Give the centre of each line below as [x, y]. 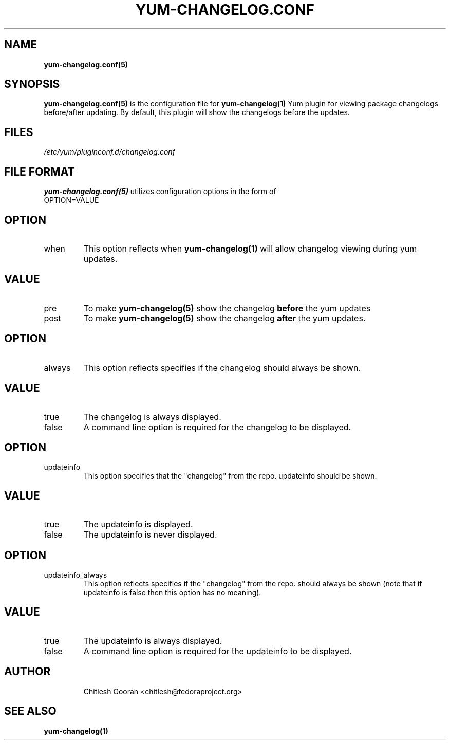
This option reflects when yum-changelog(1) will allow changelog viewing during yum [250, 248]
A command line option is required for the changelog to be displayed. [217, 427]
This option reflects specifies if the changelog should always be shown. [222, 367]
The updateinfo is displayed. [138, 524]
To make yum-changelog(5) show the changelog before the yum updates [227, 308]
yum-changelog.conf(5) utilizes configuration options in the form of [160, 192]
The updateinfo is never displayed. [150, 535]
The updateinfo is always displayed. [153, 641]
